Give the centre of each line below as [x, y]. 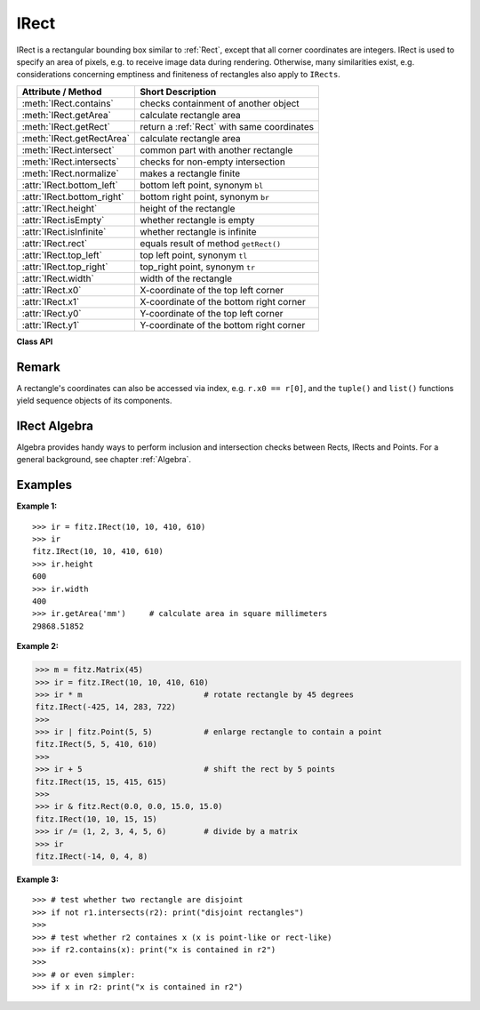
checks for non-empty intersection [212, 162]
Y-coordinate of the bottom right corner [222, 325]
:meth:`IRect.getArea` [66, 115]
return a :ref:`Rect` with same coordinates [227, 126]
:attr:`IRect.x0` [52, 290]
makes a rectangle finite [190, 173]
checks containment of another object [219, 103]
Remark [39, 367]
